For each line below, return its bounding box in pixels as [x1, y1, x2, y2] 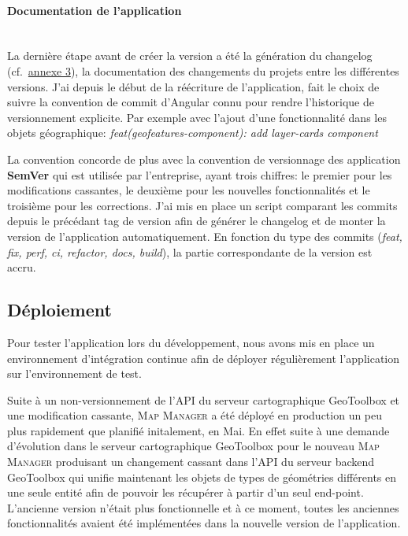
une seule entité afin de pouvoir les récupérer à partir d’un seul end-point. [7, 484, 364, 501]
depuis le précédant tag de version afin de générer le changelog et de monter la [7, 213, 386, 229]
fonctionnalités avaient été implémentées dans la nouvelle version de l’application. [7, 515, 401, 531]
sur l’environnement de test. [7, 365, 142, 382]
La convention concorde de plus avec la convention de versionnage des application [7, 150, 401, 167]
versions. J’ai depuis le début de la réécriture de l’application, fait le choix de [7, 78, 380, 94]
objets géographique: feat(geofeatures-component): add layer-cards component [7, 124, 378, 141]
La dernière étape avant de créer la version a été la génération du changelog [7, 47, 373, 64]
